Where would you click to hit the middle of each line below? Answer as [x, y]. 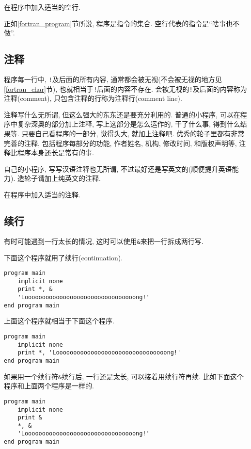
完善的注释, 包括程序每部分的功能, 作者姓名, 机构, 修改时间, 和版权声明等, [120, 143]
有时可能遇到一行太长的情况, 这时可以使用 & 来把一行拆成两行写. [104, 241]
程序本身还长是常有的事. [55, 152]
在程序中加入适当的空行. [42, 7]
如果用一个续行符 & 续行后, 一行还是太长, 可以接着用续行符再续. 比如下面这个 [124, 376]
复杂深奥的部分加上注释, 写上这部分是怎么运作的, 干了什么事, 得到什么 [129, 124]
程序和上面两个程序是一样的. [49, 386]
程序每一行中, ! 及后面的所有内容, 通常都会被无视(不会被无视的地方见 [113, 79]
